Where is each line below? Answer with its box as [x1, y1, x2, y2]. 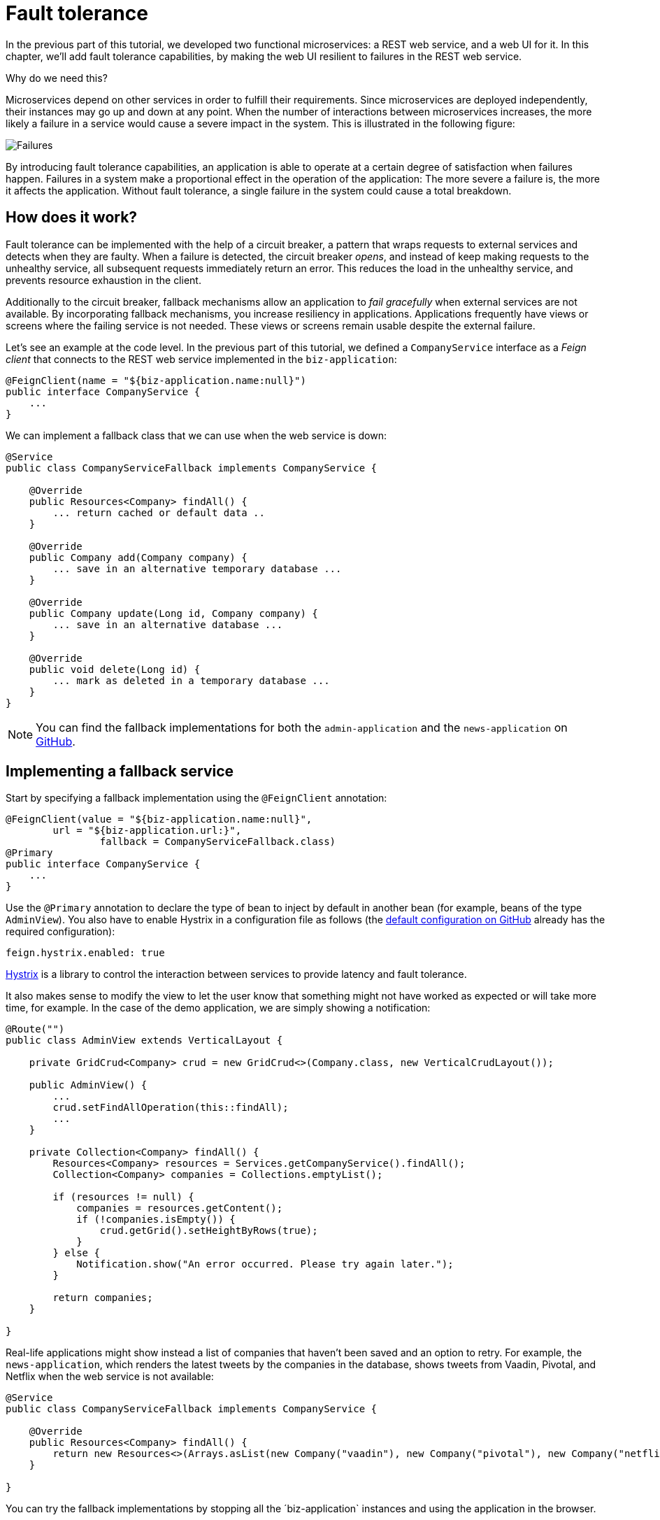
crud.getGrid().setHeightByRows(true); [99, 1225, 318, 1237]
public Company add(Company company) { [29, 551, 247, 563]
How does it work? [6, 208, 138, 227]
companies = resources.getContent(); [76, 1202, 283, 1214]
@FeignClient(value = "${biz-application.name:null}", [6, 814, 313, 825]
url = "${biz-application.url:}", [52, 825, 242, 837]
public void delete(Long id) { [29, 663, 201, 675]
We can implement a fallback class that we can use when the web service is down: [6, 429, 387, 441]
